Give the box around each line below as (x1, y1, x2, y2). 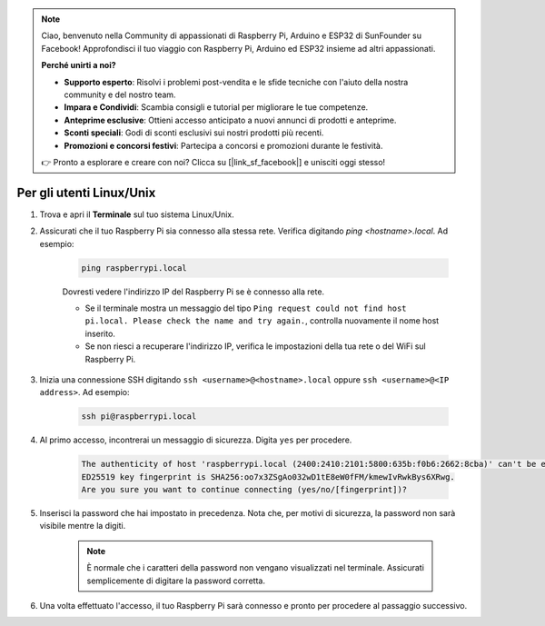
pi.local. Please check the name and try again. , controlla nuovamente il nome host (84, 315, 440, 326)
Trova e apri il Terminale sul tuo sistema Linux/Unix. (39, 209, 235, 220)
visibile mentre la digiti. (39, 521, 126, 532)
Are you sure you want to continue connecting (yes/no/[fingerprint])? (81, 484, 408, 495)
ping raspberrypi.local (81, 263, 188, 273)
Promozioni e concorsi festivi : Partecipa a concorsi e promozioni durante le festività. (64, 140, 383, 151)
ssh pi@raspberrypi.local (81, 412, 197, 422)
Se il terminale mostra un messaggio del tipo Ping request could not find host (84, 303, 407, 313)
